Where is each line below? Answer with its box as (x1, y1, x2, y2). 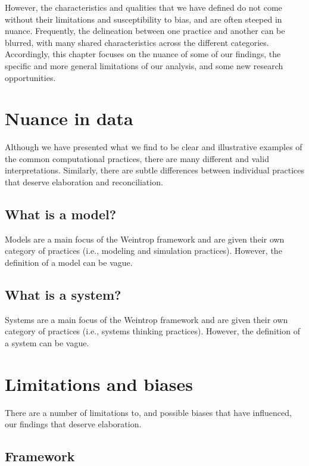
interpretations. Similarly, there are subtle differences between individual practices (5, 164, 305, 176)
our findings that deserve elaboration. (5, 418, 142, 430)
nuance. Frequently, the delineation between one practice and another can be (5, 24, 285, 37)
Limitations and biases (5, 371, 193, 396)
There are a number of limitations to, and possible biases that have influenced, (5, 406, 292, 418)
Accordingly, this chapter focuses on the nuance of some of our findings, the (5, 48, 281, 60)
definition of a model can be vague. (5, 256, 133, 269)
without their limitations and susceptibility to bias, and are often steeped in (5, 13, 282, 25)
